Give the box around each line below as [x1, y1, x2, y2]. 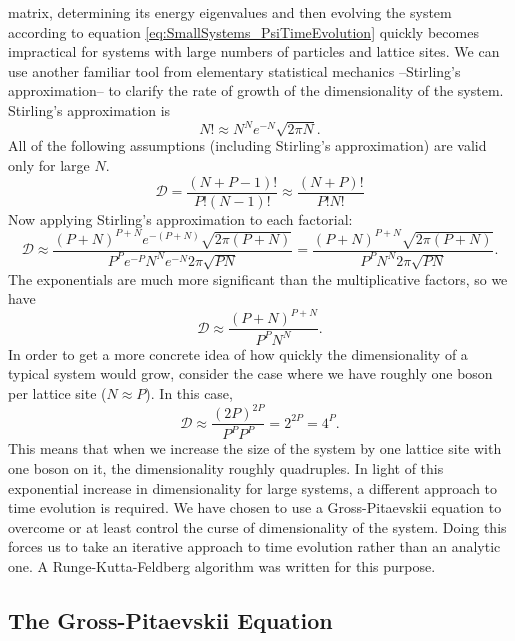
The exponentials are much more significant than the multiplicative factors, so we [8, 268, 508, 289]
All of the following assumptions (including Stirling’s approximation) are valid [8, 135, 487, 156]
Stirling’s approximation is [8, 99, 171, 120]
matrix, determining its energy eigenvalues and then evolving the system [8, 2, 452, 22]
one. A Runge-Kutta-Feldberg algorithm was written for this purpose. [8, 556, 436, 577]
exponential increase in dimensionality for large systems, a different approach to [8, 477, 498, 498]
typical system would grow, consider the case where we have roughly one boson [8, 363, 493, 384]
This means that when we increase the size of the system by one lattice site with [8, 438, 502, 459]
